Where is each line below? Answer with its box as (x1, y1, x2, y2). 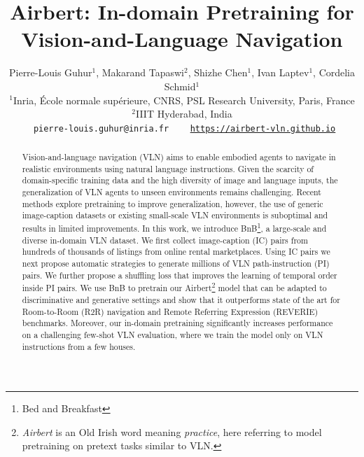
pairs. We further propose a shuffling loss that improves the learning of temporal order (22, 269, 337, 281)
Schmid (164, 78, 196, 93)
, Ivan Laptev (251, 65, 309, 80)
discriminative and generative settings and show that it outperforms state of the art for (22, 293, 340, 305)
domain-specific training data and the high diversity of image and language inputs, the (22, 174, 338, 186)
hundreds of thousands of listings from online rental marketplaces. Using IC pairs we (22, 246, 330, 258)
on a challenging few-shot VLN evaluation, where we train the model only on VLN (22, 328, 323, 340)
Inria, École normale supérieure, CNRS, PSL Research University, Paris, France (13, 92, 355, 107)
